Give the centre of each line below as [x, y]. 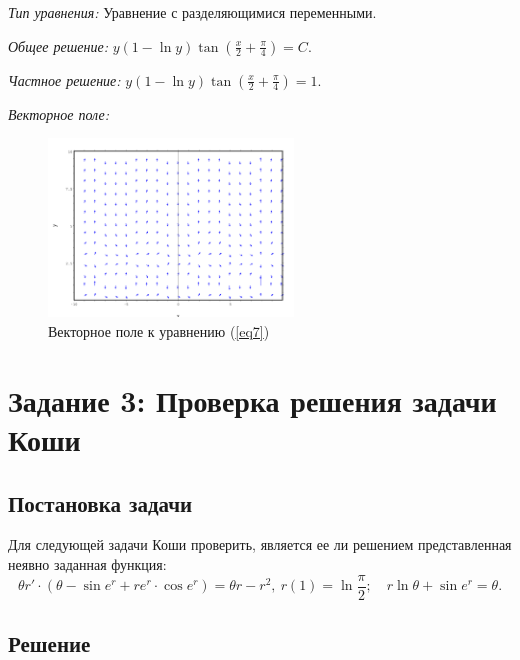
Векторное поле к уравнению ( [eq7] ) [159, 330]
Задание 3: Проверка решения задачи [252, 399]
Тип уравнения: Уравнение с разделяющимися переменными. [192, 12]
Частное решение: [64, 79]
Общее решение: [58, 45]
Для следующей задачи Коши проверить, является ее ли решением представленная [260, 544]
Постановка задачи [100, 502]
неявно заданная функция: [87, 563]
